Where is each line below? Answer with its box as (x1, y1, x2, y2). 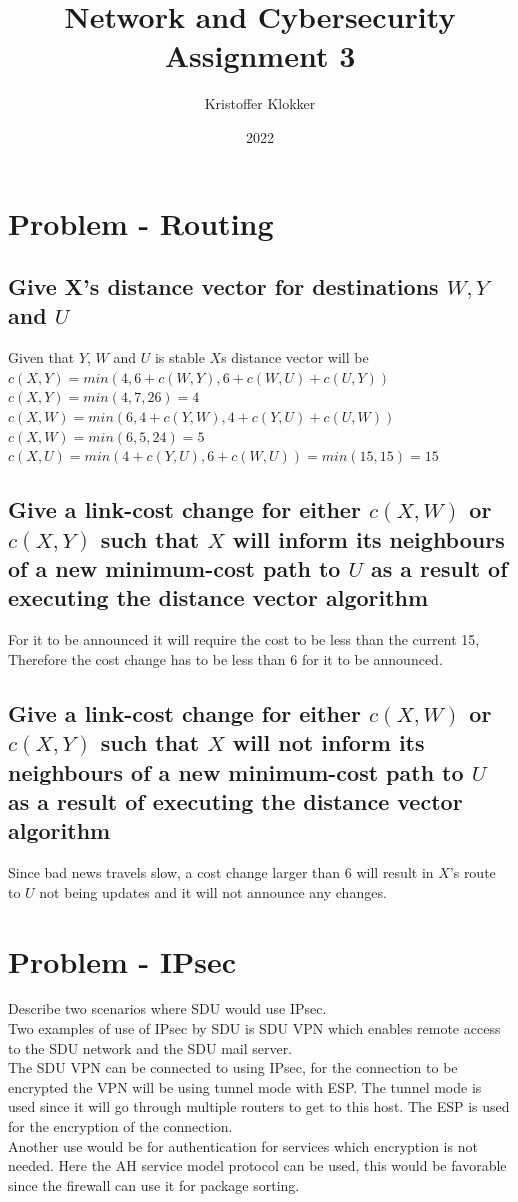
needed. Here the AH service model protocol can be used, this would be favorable (8, 1155, 507, 1176)
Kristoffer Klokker (204, 93, 316, 114)
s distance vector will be (221, 347, 369, 368)
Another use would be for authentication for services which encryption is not (8, 1135, 478, 1156)
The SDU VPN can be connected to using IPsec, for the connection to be (8, 1057, 458, 1078)
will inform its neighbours (232, 523, 505, 554)
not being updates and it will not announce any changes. (39, 881, 387, 902)
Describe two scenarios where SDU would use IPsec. (8, 998, 327, 1019)
